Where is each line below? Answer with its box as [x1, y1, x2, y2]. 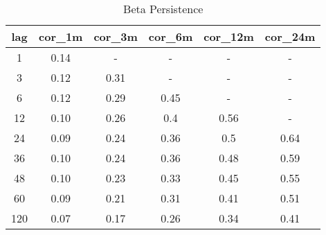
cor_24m [264, 28, 316, 44]
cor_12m [203, 28, 254, 44]
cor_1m [39, 28, 83, 44]
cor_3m [93, 28, 138, 44]
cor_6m [148, 28, 193, 44]
